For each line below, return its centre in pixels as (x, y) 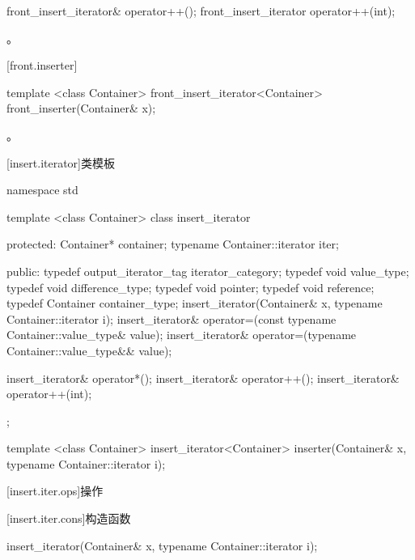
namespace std (42, 190)
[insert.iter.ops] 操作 (55, 491)
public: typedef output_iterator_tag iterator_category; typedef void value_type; (208, 271)
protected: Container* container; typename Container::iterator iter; (173, 244)
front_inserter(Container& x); (81, 108)
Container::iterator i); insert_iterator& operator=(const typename (172, 318)
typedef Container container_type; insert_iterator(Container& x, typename (195, 303)
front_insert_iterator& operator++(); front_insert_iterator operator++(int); (201, 11)
